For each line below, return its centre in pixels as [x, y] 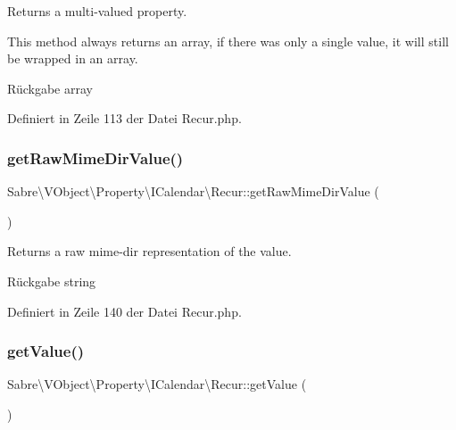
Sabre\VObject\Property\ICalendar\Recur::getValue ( [157, 384]
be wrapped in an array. [73, 58]
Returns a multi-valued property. [97, 11]
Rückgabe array [50, 88]
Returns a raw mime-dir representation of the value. [149, 251]
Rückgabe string [52, 281]
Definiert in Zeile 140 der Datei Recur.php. [124, 311]
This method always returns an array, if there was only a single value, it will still [228, 41]
